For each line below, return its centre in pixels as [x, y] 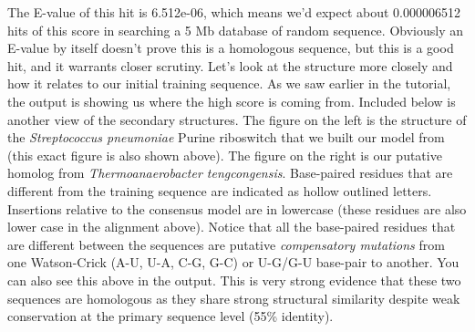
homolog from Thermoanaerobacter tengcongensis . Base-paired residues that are [230, 173]
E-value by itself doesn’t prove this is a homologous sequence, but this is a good [231, 48]
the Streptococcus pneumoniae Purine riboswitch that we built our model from [226, 137]
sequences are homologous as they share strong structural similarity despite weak [234, 298]
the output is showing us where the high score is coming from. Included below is [232, 101]
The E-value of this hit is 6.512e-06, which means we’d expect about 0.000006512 [234, 12]
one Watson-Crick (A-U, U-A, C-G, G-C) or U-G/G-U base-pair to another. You [233, 262]
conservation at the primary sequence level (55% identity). [170, 316]
